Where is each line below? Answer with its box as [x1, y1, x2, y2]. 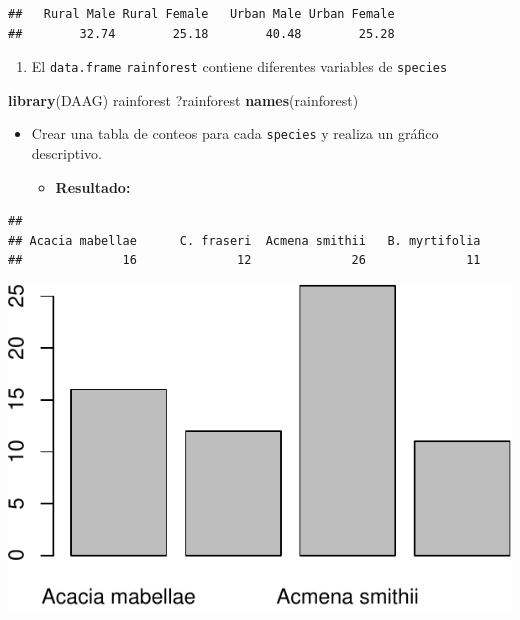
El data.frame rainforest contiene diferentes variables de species [31, 56, 448, 77]
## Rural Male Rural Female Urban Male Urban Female [8, 7, 395, 21]
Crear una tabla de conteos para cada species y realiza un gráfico [31, 123, 439, 144]
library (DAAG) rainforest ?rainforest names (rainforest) [8, 89, 359, 110]
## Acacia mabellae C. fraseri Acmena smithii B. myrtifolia [8, 233, 481, 248]
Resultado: [55, 176, 131, 197]
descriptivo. [31, 143, 102, 164]
